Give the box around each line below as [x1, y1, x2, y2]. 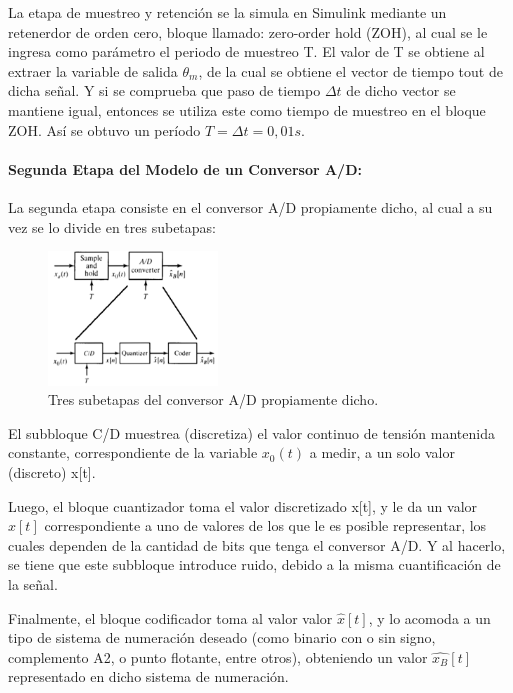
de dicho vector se [346, 80, 456, 101]
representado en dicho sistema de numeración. [8, 666, 289, 687]
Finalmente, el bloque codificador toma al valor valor [8, 607, 333, 628]
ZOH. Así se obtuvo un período [8, 119, 201, 140]
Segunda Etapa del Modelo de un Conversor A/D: [8, 158, 362, 179]
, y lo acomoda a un [368, 607, 491, 628]
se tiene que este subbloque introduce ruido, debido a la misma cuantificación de [8, 554, 501, 575]
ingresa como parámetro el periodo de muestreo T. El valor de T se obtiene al [8, 41, 485, 62]
